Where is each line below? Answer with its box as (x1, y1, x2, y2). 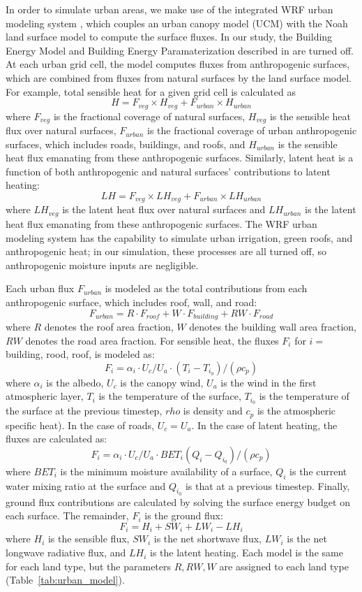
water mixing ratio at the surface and (6, 478, 166, 493)
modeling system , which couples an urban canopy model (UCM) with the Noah (6, 15, 348, 30)
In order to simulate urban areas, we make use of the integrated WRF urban (6, 2, 333, 16)
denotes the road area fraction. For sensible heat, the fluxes (25, 333, 279, 347)
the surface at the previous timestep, (6, 403, 163, 418)
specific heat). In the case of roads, (6, 417, 154, 432)
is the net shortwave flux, (153, 531, 262, 546)
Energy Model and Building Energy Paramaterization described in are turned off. (6, 43, 354, 57)
